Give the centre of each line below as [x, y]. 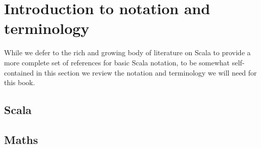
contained [19, 72]
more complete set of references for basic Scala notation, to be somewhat [117, 62]
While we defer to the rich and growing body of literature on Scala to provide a [127, 52]
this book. [20, 82]
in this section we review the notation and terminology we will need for [146, 72]
